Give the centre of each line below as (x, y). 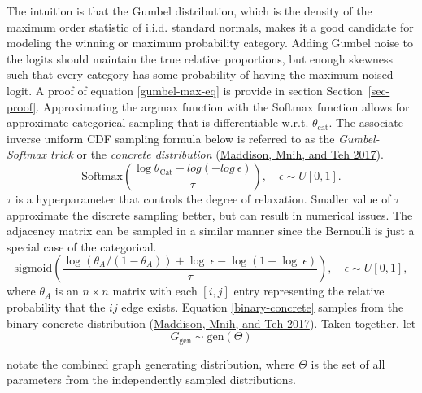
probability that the (56, 306)
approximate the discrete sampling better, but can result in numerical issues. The (210, 214)
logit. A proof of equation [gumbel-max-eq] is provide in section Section (185, 90)
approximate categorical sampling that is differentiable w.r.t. (158, 122)
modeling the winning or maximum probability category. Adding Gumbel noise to (210, 43)
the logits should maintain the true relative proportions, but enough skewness (200, 58)
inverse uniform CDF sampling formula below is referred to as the (171, 138)
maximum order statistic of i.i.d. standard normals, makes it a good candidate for (210, 26)
